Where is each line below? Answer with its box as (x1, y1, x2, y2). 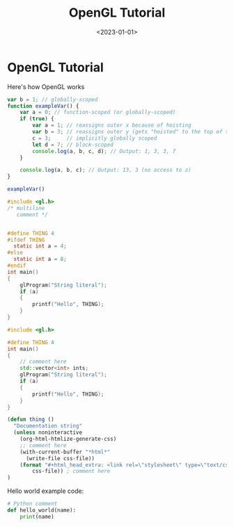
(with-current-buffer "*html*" (19, 448, 111, 455)
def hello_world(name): (7, 507, 77, 514)
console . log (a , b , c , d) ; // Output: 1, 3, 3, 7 (32, 147, 176, 154)
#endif (7, 262, 26, 269)
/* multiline (7, 204, 45, 211)
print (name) (19, 513, 54, 520)
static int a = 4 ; (13, 243, 68, 250)
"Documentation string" (13, 423, 82, 430)
